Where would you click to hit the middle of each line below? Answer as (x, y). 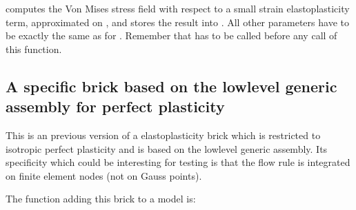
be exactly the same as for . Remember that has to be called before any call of (171, 35)
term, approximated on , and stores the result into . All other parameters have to (177, 22)
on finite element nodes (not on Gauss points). (104, 175)
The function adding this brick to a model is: (101, 199)
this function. (34, 49)
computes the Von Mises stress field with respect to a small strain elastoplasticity (178, 8)
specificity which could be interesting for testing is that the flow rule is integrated (178, 162)
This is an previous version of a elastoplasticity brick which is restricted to (163, 135)
